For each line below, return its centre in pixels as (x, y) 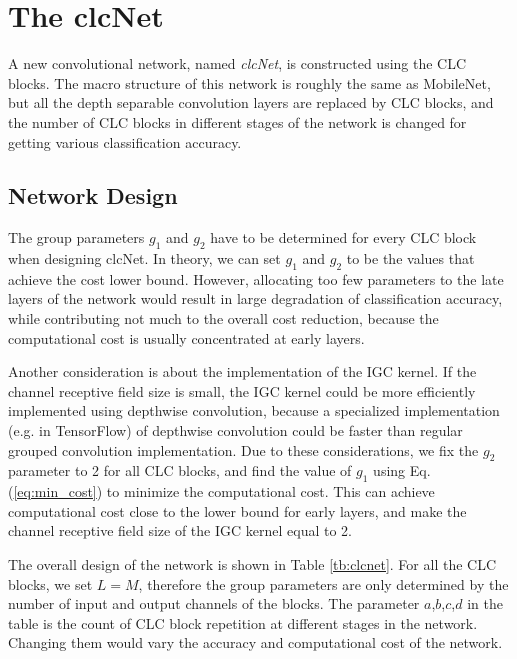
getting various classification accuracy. (125, 141)
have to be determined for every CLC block (343, 237)
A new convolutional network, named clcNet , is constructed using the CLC (237, 63)
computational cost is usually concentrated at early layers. (186, 337)
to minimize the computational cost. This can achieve (270, 491)
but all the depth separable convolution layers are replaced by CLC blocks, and (251, 102)
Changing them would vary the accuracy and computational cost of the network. (255, 642)
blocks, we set (50, 583)
